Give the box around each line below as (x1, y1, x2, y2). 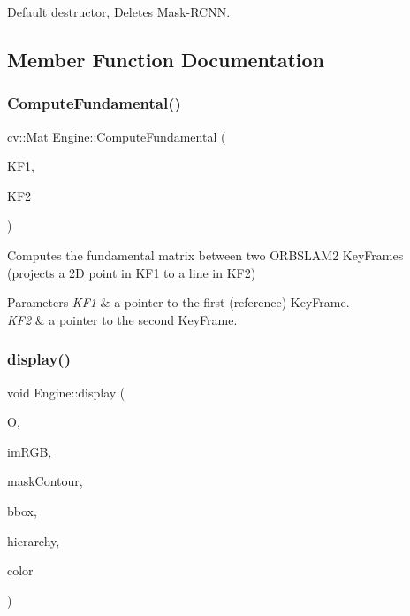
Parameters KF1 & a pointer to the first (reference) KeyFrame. (7, 293, 350, 312)
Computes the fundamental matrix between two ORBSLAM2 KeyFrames (7, 245, 404, 264)
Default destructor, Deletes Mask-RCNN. (7, 3, 231, 20)
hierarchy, (7, 531, 60, 550)
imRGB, (7, 442, 52, 460)
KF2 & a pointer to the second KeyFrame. (7, 310, 238, 328)
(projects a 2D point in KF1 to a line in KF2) (7, 263, 256, 281)
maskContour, (7, 472, 83, 490)
